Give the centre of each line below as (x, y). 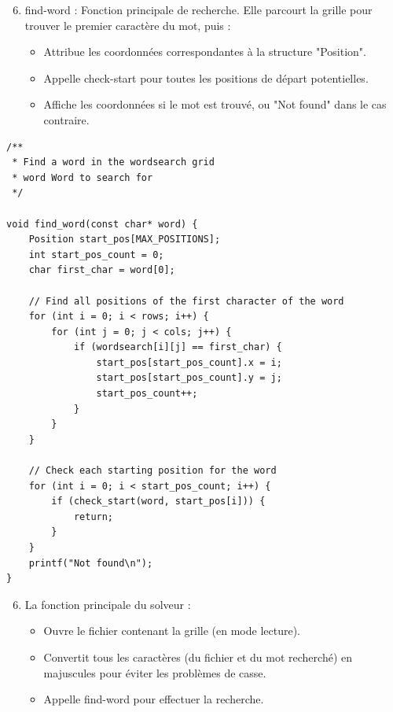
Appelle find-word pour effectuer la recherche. (154, 699)
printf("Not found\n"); (91, 563)
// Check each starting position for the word (152, 471)
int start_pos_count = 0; (96, 255)
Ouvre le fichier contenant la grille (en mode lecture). (172, 631)
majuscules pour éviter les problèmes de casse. (155, 672)
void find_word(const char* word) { (102, 224)
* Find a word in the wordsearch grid (113, 162)
